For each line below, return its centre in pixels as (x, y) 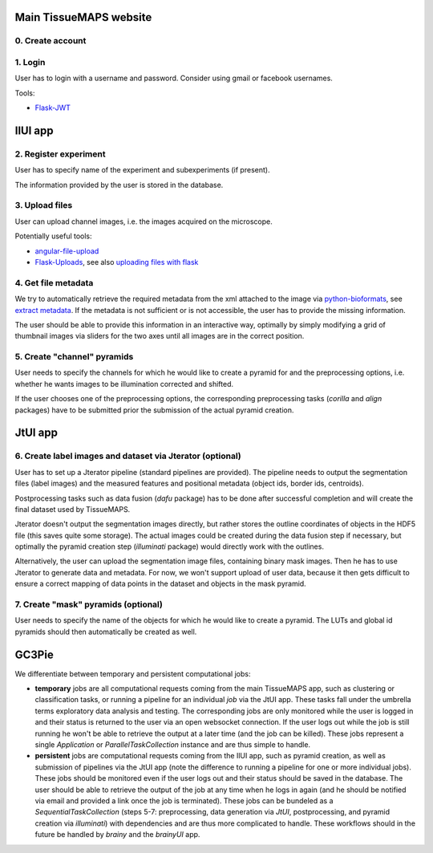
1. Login (30, 62)
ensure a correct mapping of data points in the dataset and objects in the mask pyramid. (160, 584)
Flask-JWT (53, 108)
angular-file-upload (67, 251)
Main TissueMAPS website (83, 17)
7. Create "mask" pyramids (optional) (89, 604)
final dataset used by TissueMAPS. (73, 509)
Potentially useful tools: (53, 236)
